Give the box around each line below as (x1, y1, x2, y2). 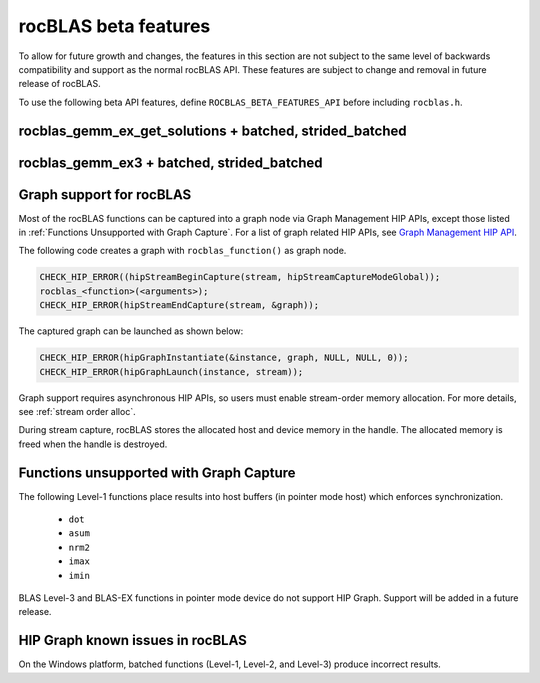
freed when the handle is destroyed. (18, 438, 168, 450)
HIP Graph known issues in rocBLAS (18, 632, 247, 649)
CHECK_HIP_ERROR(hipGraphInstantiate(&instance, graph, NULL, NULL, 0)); (39, 352, 409, 364)
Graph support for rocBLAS (18, 186, 192, 203)
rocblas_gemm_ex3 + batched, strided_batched (18, 154, 324, 171)
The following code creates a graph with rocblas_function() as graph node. (18, 245, 347, 257)
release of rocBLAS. (18, 78, 101, 90)
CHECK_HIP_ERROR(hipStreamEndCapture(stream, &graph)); (39, 300, 320, 311)
